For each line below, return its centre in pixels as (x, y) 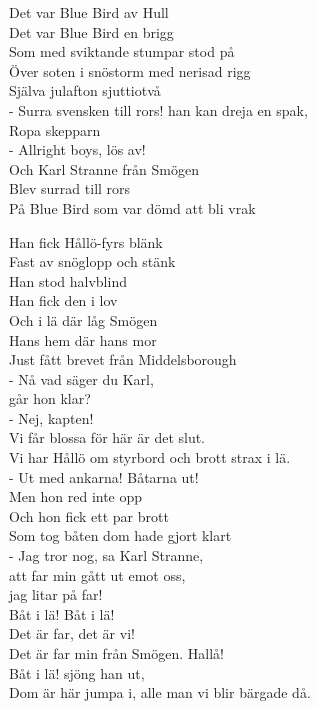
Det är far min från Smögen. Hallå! (116, 653)
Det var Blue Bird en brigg (91, 31)
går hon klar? (50, 398)
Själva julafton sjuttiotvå (85, 90)
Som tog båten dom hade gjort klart (120, 535)
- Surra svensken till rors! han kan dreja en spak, (158, 109)
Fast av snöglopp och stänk (92, 261)
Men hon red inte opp (76, 496)
